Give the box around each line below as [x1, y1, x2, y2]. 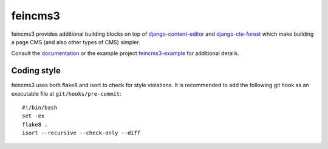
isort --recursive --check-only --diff [22, 130, 141, 136]
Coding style [11, 65, 61, 76]
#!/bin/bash [22, 104, 58, 111]
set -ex [22, 113, 45, 119]
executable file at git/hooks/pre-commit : [11, 90, 121, 97]
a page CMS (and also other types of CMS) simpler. [11, 38, 140, 45]
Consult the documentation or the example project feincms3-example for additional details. [11, 50, 240, 57]
